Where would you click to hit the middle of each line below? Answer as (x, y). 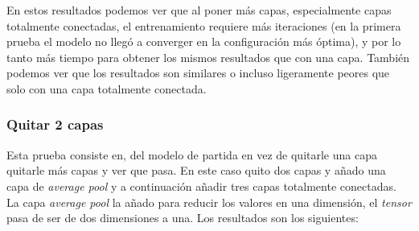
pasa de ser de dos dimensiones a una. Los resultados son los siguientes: (183, 218)
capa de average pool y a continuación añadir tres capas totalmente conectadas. (201, 186)
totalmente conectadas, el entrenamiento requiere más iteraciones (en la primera (204, 25)
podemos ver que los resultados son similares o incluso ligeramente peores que (198, 73)
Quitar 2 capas (55, 124)
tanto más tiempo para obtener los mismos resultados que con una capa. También (208, 57)
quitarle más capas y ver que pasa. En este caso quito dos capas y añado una (196, 170)
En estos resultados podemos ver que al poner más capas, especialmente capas (199, 10)
